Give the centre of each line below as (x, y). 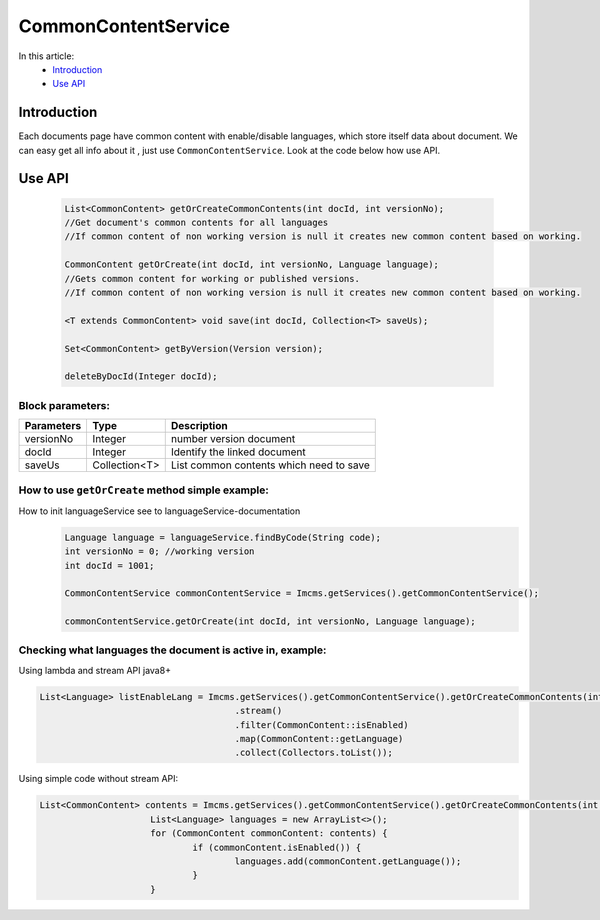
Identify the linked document (238, 452)
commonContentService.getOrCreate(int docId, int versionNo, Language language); (270, 621)
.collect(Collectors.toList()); (314, 753)
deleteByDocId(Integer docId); (141, 376)
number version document (233, 439)
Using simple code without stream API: (98, 779)
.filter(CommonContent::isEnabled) (321, 724)
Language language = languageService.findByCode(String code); (223, 537)
